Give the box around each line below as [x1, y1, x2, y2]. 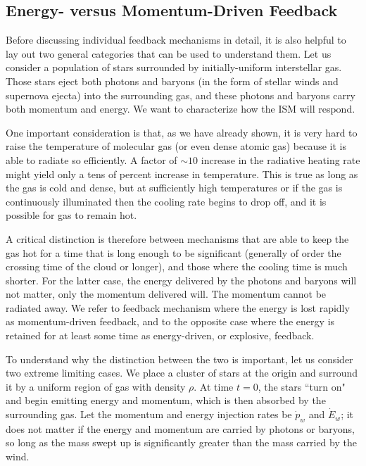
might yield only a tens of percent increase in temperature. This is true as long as [6, 166, 358, 181]
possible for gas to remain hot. [6, 208, 137, 222]
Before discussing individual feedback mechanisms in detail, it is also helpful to [6, 32, 346, 47]
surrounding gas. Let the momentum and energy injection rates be [6, 407, 292, 422]
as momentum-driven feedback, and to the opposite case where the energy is [6, 314, 335, 329]
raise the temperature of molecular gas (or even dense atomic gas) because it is [6, 139, 346, 153]
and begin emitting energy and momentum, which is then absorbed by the [6, 393, 326, 408]
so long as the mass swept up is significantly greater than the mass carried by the [6, 435, 357, 450]
